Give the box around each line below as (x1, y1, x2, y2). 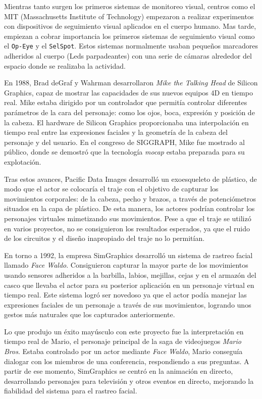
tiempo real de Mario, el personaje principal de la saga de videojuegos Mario (4, 336, 241, 346)
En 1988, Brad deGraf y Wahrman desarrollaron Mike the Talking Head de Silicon (4, 77, 258, 88)
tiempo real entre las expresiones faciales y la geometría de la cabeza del (4, 127, 228, 137)
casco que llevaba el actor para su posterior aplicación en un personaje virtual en (4, 279, 254, 290)
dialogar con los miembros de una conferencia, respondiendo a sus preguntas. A (4, 356, 249, 366)
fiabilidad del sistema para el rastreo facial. (4, 385, 137, 396)
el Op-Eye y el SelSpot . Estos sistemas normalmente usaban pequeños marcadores (4, 40, 258, 51)
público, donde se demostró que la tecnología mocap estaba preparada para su (4, 146, 245, 157)
